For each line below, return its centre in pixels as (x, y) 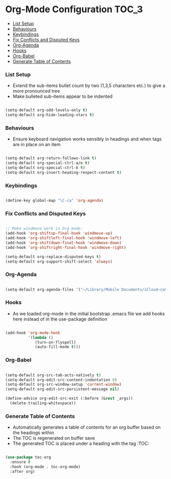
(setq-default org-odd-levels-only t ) (46, 110)
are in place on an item (37, 145)
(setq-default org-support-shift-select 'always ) (59, 261)
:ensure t (20, 462)
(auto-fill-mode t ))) (58, 347)
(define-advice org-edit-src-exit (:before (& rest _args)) (69, 399)
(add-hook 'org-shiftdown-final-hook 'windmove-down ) (64, 243)
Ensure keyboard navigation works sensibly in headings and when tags (87, 139)
